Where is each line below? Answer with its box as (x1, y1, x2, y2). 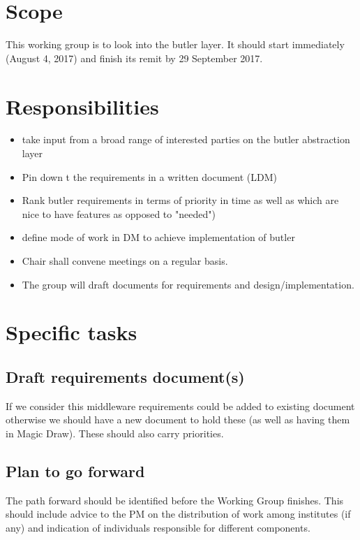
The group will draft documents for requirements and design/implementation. (22, 277, 354, 291)
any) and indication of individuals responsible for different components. (6, 520, 310, 534)
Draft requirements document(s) (6, 365, 245, 387)
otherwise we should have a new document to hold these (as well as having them (6, 412, 350, 427)
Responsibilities (6, 92, 159, 120)
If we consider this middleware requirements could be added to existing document (6, 398, 355, 413)
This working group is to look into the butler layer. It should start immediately (6, 37, 345, 52)
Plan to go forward (6, 460, 145, 481)
